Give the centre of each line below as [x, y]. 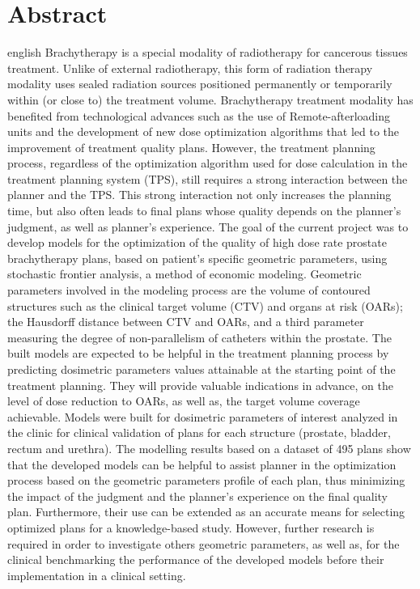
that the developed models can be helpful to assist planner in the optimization [202, 464]
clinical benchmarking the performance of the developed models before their [196, 559]
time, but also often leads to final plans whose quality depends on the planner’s [204, 211]
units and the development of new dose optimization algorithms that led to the [204, 131]
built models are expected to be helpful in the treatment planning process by [198, 353]
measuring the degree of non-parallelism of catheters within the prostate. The [199, 337]
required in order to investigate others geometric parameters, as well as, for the [204, 543]
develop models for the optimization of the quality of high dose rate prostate [197, 242]
